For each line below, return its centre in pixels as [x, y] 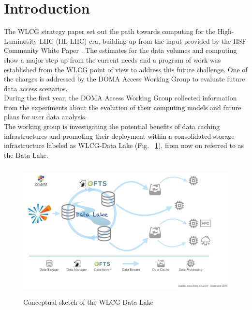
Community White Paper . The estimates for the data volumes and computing [120, 50]
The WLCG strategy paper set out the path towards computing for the [110, 31]
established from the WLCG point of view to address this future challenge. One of [126, 69]
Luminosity [21, 41]
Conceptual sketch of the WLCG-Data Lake [89, 302]
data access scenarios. [36, 88]
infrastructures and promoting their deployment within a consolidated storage [119, 136]
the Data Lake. [26, 155]
